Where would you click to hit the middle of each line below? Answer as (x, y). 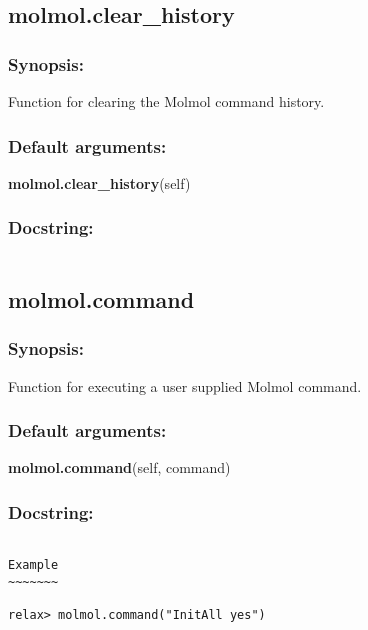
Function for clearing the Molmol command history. (166, 101)
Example (33, 564)
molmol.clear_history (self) (99, 182)
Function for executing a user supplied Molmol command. (185, 385)
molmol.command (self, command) (119, 467)
